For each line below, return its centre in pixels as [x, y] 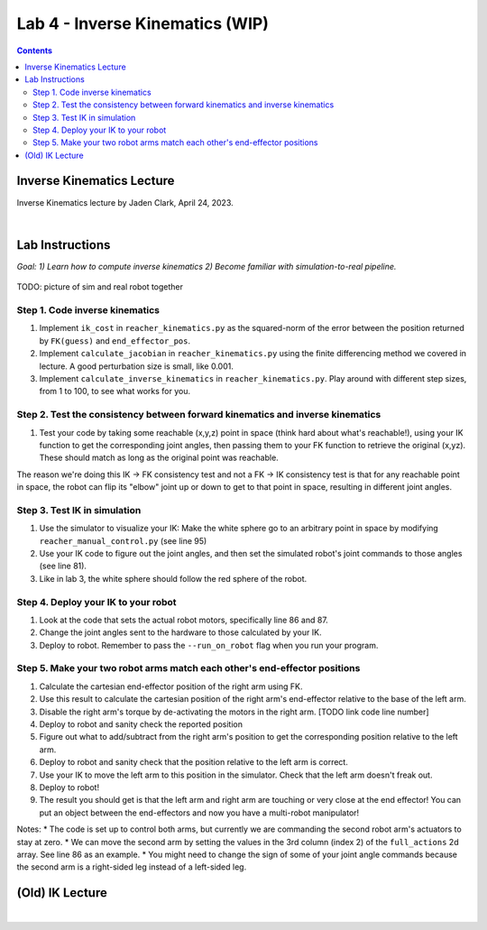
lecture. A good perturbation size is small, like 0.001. [136, 366]
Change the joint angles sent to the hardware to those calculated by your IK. [180, 632]
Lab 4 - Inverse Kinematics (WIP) [143, 23]
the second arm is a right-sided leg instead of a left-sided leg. [132, 867]
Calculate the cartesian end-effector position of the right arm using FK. [171, 686]
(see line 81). [63, 566]
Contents [35, 51]
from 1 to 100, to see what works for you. [115, 391]
